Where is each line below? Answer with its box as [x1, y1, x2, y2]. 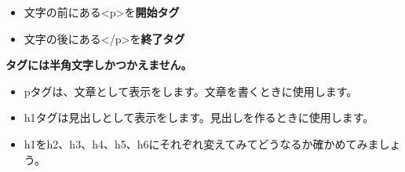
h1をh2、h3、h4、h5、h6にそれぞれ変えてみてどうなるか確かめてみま [24, 135, 379, 152]
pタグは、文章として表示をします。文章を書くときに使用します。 [24, 82, 358, 99]
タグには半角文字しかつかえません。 [5, 57, 192, 73]
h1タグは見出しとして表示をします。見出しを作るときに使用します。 [24, 109, 374, 126]
